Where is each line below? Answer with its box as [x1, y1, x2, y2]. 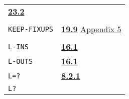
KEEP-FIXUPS [8, 25, 54, 33]
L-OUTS [8, 57, 33, 65]
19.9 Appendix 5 [61, 23, 121, 35]
